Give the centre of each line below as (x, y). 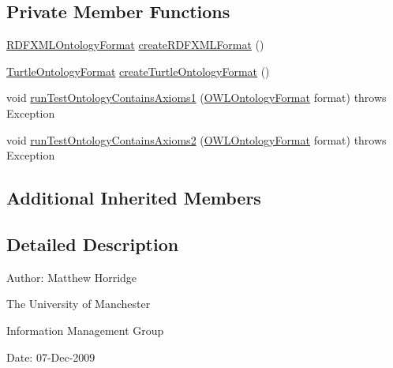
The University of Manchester (79, 304)
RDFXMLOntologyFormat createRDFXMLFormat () (135, 45)
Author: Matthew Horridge (72, 277)
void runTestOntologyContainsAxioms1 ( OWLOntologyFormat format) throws (196, 98)
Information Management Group (85, 330)
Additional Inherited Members (134, 198)
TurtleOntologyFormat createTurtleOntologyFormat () (138, 71)
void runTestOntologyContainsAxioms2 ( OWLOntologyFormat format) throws (196, 139)
